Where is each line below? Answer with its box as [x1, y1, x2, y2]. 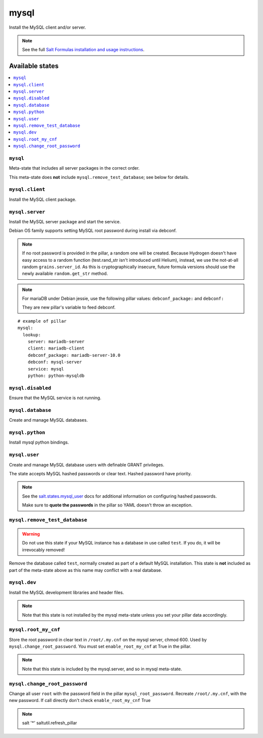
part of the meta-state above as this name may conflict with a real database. [9, 567, 163, 573]
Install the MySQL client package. [9, 196, 76, 202]
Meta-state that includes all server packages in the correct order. [9, 165, 140, 171]
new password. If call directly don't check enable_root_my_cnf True [9, 698, 151, 703]
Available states [9, 62, 59, 70]
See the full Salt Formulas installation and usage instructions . [22, 47, 145, 53]
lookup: [22, 332, 41, 337]
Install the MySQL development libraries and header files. [9, 589, 124, 595]
